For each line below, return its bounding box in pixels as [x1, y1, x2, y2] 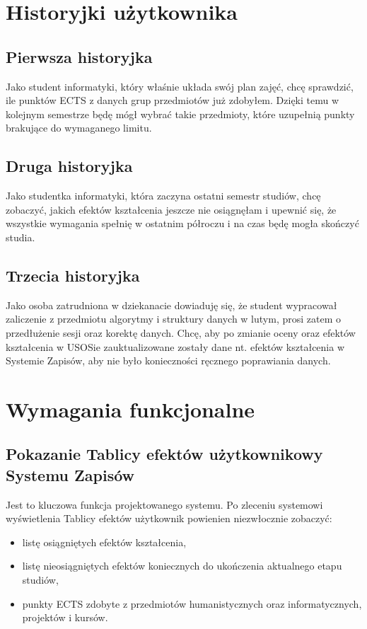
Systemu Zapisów [6, 463, 135, 485]
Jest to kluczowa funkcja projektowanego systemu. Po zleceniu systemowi [6, 497, 323, 512]
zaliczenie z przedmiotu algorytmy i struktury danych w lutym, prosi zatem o [6, 311, 341, 326]
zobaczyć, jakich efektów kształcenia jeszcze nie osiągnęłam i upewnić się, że [6, 202, 337, 217]
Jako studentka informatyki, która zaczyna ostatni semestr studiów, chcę [6, 188, 321, 203]
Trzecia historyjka [6, 264, 140, 286]
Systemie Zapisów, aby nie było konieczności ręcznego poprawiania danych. [6, 353, 331, 368]
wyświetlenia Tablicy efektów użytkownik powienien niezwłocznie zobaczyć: [6, 511, 332, 526]
